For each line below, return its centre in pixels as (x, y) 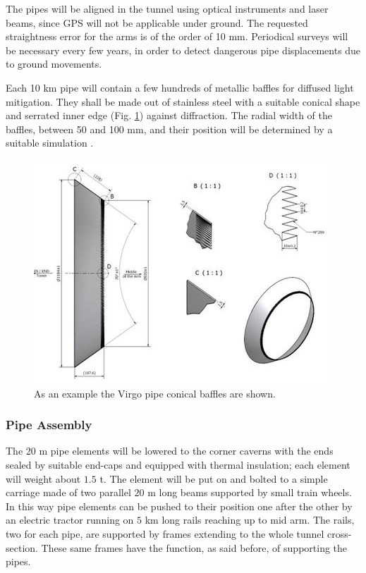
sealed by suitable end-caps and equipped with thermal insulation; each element (178, 464)
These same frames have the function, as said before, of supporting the (194, 547)
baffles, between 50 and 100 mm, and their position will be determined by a (169, 129)
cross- (340, 533)
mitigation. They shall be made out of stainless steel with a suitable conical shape (183, 101)
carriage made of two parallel (68, 492)
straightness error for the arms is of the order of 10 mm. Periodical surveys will (177, 36)
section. (22, 547)
